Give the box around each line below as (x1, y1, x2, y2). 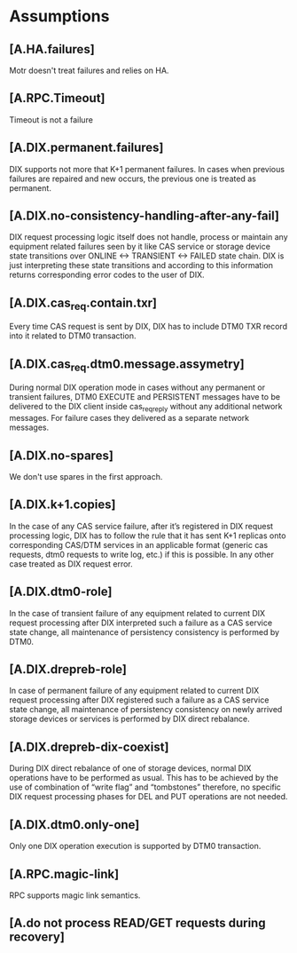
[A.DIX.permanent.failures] (9, 140, 164, 155)
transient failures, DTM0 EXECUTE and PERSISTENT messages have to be (9, 392, 281, 402)
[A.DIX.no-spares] (9, 448, 113, 463)
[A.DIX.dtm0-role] (9, 584, 113, 600)
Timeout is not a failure (9, 114, 93, 125)
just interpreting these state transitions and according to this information (9, 260, 273, 271)
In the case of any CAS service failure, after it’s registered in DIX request (9, 520, 273, 531)
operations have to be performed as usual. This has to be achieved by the (9, 773, 279, 783)
